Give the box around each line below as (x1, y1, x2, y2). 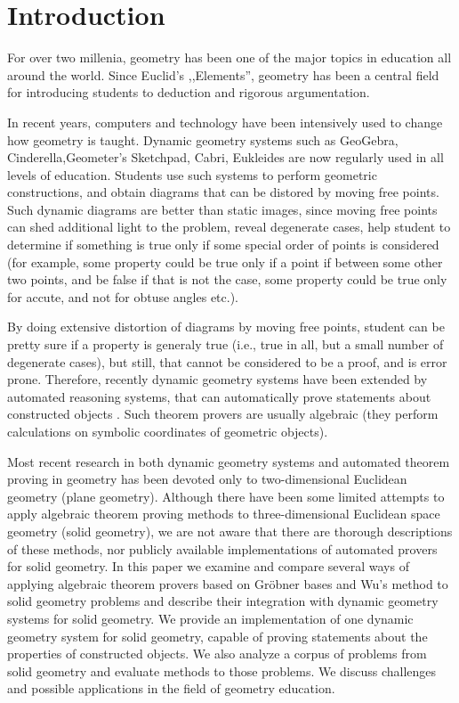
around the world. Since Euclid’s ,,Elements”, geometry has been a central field (7, 65, 439, 84)
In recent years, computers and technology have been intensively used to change (7, 112, 443, 131)
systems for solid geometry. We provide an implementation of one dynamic (7, 609, 414, 627)
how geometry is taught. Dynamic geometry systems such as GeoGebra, (7, 130, 399, 149)
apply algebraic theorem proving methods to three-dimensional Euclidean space (7, 504, 440, 523)
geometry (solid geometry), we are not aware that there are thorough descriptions (7, 521, 453, 540)
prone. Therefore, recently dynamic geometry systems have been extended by (7, 370, 428, 388)
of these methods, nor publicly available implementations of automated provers (7, 539, 438, 558)
